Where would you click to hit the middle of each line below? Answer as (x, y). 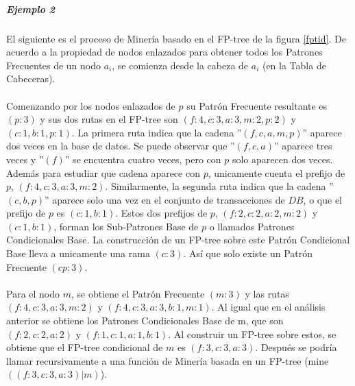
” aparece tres (303, 146)
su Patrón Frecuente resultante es (257, 105)
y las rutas (267, 293)
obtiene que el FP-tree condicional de (85, 347)
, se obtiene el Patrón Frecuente (138, 293)
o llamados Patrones (252, 226)
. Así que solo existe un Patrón (248, 253)
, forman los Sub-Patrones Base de (126, 226)
